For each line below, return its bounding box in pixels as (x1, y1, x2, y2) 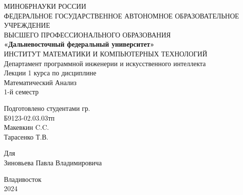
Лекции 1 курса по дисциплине (4, 68, 96, 78)
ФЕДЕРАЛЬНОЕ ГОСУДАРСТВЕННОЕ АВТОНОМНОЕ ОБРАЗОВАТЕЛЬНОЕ (4, 10, 239, 20)
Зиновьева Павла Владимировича (4, 157, 102, 167)
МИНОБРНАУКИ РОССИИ (4, 1, 86, 11)
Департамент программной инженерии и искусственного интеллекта (4, 58, 206, 68)
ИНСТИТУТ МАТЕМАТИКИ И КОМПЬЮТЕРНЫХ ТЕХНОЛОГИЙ (4, 48, 207, 58)
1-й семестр (4, 87, 39, 97)
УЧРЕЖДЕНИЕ (4, 20, 50, 30)
